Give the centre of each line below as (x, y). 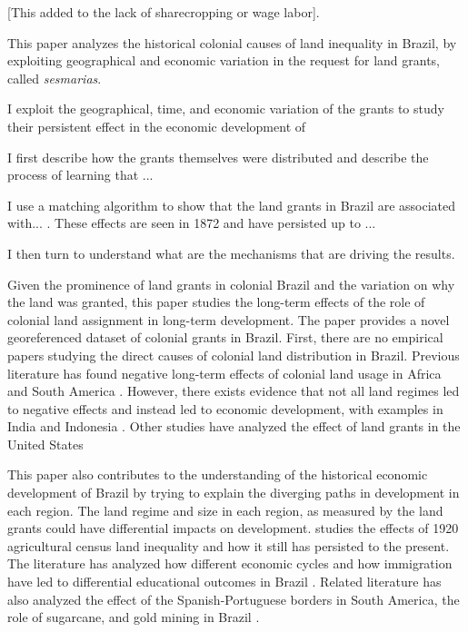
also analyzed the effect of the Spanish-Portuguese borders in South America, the (234, 599)
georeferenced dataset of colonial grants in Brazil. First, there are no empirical (225, 337)
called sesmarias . (55, 78)
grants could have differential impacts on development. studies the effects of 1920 (233, 528)
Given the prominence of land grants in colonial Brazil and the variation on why (231, 284)
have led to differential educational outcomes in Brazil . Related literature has (224, 582)
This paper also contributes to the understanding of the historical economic (218, 474)
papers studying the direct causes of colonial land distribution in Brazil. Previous (234, 355)
